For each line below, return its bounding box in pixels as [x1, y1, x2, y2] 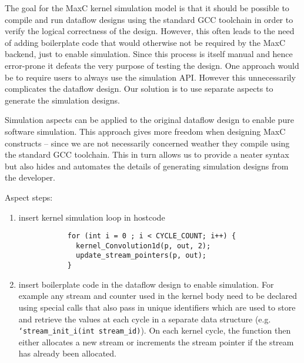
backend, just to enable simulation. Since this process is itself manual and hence [5, 48, 293, 60]
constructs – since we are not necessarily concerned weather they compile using [5, 136, 290, 149]
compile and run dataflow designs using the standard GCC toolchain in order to [5, 13, 293, 25]
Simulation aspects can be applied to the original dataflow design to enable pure [5, 114, 294, 126]
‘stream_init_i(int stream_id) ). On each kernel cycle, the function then [18, 324, 291, 337]
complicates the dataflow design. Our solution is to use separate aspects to [5, 82, 273, 95]
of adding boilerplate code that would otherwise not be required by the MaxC [5, 36, 286, 48]
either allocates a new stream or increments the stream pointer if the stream [18, 335, 294, 348]
